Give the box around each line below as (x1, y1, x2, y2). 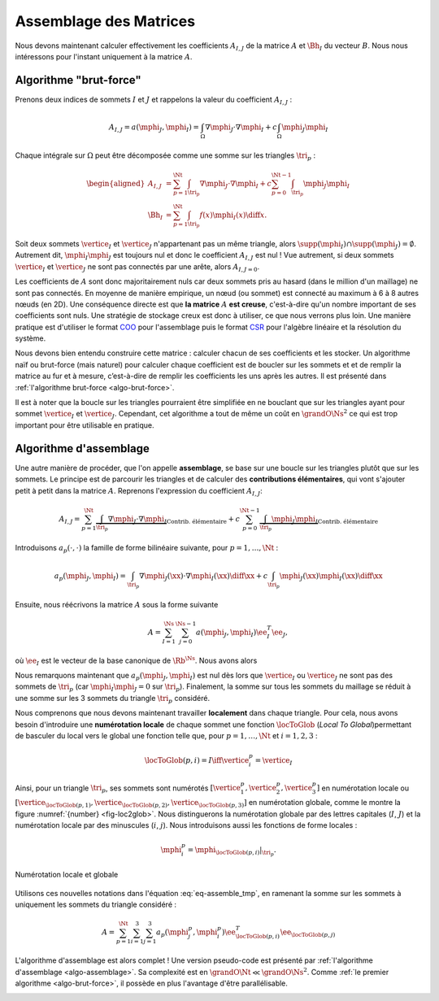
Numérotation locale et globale (15, 870, 119, 880)
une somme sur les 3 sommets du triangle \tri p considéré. (15, 693, 211, 705)
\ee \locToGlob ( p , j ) (280, 928, 336, 939)
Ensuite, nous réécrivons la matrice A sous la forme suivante (15, 599, 219, 609)
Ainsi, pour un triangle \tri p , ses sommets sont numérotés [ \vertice (15, 783, 241, 794)
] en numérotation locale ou (316, 783, 410, 793)
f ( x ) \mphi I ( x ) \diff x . (199, 211, 267, 221)
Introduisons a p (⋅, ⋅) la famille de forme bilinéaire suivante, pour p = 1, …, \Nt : (15, 542, 279, 555)
